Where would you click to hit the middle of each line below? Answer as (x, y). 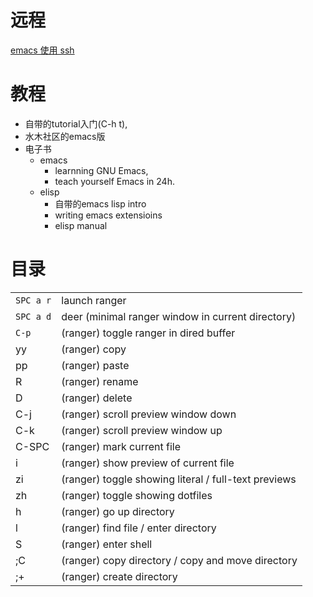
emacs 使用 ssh (42, 50)
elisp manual (81, 225)
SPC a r (33, 300)
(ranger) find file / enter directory (139, 528)
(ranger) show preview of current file (148, 463)
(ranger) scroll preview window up (142, 430)
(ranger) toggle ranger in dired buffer (148, 333)
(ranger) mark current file (121, 446)
